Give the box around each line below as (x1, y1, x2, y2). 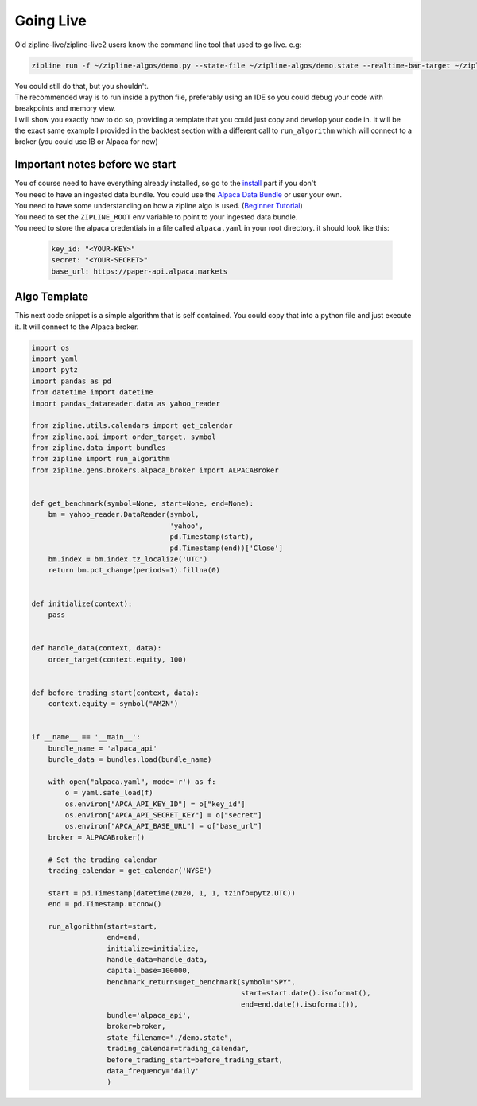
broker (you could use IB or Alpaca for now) (14, 137, 158, 146)
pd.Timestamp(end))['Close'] (169, 543, 284, 553)
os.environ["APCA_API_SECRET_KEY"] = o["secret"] (64, 810, 262, 819)
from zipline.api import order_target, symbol (31, 432, 216, 441)
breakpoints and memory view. (14, 103, 116, 113)
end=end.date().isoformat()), (241, 999, 359, 1009)
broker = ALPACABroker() (48, 832, 145, 842)
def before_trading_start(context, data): (31, 688, 200, 697)
